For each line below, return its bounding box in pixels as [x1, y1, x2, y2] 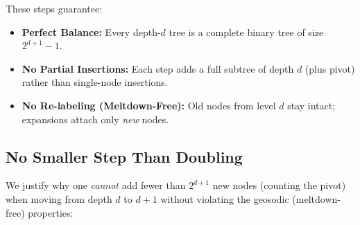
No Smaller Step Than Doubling [6, 145, 243, 167]
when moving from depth [6, 191, 112, 206]
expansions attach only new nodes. [22, 111, 169, 126]
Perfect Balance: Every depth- [22, 24, 161, 39]
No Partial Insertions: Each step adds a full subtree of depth [22, 61, 294, 75]
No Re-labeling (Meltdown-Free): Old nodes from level [22, 98, 276, 112]
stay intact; [287, 98, 336, 112]
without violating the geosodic [160, 191, 289, 206]
